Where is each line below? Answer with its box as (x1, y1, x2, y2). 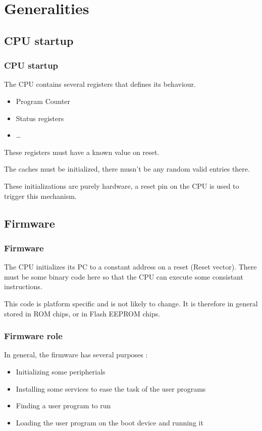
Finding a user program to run (16, 400, 111, 411)
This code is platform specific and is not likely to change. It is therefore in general (4, 298, 258, 308)
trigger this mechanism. (4, 190, 77, 201)
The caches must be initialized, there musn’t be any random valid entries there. (4, 164, 250, 174)
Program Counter (16, 95, 71, 106)
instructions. (4, 281, 42, 292)
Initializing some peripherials (16, 366, 106, 376)
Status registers (16, 113, 64, 123)
